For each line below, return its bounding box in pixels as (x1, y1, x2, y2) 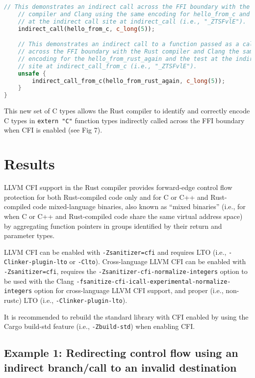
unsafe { (18, 70, 46, 77)
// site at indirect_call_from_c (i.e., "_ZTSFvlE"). (18, 62, 197, 70)
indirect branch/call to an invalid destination (4, 359, 237, 375)
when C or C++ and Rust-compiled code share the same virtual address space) (4, 211, 243, 221)
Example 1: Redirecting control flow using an (4, 345, 238, 360)
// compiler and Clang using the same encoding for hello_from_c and (18, 10, 250, 18)
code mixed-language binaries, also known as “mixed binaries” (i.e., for (33, 201, 246, 212)
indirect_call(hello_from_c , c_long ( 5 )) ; (18, 25, 155, 32)
